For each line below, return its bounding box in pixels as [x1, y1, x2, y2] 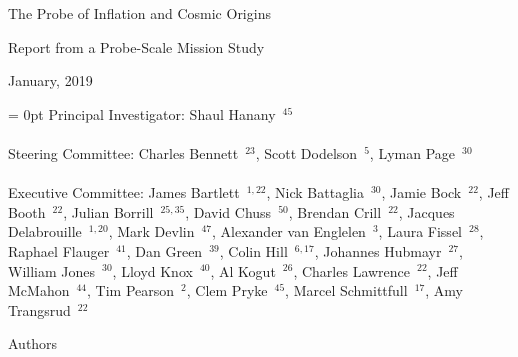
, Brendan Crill [288, 201, 382, 222]
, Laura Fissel [378, 221, 462, 242]
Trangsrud [8, 299, 71, 320]
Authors [8, 333, 58, 354]
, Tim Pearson [87, 280, 175, 301]
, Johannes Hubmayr [314, 240, 442, 261]
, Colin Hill [219, 240, 288, 261]
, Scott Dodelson [255, 142, 358, 163]
